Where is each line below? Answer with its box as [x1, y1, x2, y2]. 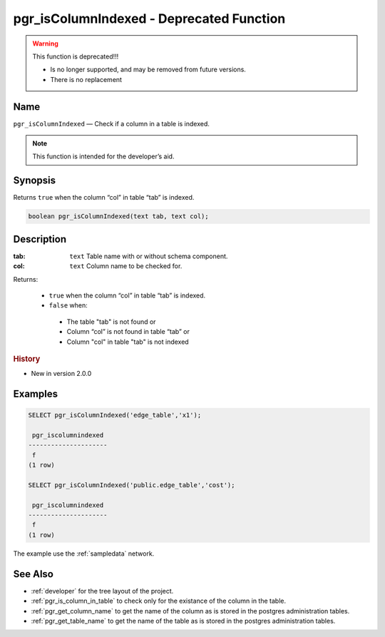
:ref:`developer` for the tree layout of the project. [31, 586, 174, 595]
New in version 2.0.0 [31, 370, 92, 378]
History [13, 354, 41, 364]
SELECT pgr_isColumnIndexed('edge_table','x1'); [28, 411, 202, 419]
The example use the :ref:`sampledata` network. [13, 549, 155, 558]
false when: [48, 301, 88, 310]
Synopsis [13, 175, 56, 187]
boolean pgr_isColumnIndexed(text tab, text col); [28, 213, 210, 220]
